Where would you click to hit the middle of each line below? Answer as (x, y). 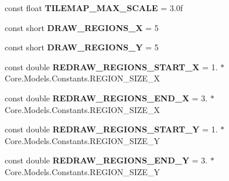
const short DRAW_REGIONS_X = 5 (82, 27)
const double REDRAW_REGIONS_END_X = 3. (106, 98)
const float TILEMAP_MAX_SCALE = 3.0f (94, 8)
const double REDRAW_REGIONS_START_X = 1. (111, 66)
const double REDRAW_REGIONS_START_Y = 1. (111, 129)
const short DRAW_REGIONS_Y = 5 (82, 47)
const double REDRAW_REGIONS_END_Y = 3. (106, 160)
